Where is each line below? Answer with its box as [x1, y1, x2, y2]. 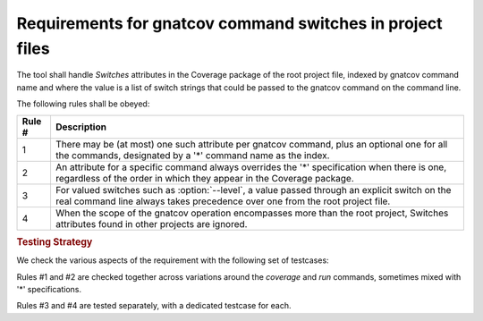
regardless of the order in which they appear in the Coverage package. [55, 172, 355, 184]
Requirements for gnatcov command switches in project [16, 13, 443, 33]
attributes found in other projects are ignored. [55, 217, 248, 230]
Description [55, 121, 107, 133]
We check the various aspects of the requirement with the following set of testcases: [16, 255, 330, 266]
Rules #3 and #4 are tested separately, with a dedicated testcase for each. [16, 300, 292, 311]
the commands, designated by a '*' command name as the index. [55, 148, 330, 161]
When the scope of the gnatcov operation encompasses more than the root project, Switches [55, 207, 449, 219]
